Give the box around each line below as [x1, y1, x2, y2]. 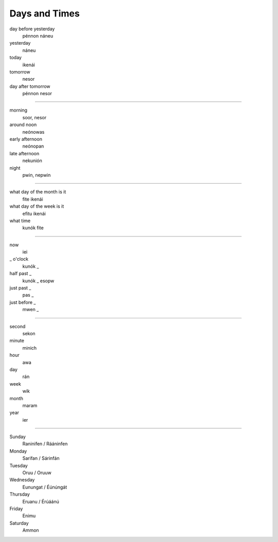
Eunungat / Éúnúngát [22, 484, 67, 490]
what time [9, 218, 31, 224]
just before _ [9, 299, 36, 305]
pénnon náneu [22, 32, 54, 39]
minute [9, 337, 24, 344]
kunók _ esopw [22, 278, 55, 284]
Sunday [9, 433, 26, 440]
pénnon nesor [22, 91, 53, 97]
